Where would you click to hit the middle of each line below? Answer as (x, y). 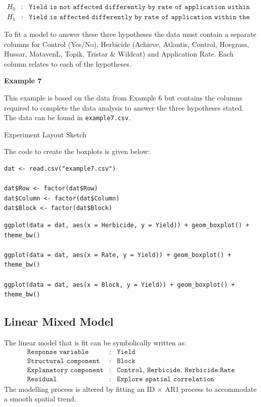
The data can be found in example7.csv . (67, 117)
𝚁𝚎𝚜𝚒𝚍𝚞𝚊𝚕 (42, 379)
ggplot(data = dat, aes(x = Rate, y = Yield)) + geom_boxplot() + (118, 255)
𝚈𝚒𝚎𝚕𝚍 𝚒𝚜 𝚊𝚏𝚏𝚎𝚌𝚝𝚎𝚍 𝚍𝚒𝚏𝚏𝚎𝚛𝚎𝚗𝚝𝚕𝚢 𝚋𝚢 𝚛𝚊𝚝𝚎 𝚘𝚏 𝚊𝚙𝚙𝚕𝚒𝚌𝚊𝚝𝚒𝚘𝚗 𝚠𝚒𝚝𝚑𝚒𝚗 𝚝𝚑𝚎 (139, 17)
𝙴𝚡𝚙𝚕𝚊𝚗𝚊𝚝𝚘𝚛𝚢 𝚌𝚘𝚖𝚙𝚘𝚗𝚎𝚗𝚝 (65, 370)
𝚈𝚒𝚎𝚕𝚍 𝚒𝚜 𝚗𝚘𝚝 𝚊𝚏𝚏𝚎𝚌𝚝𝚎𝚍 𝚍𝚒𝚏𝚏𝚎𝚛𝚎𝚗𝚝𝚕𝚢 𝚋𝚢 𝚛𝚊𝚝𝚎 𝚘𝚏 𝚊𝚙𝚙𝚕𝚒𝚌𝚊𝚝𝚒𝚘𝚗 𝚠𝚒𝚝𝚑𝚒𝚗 (139, 7)
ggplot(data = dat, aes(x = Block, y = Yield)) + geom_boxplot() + (120, 285)
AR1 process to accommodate (211, 389)
